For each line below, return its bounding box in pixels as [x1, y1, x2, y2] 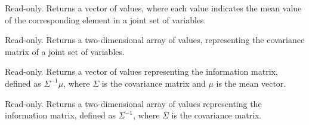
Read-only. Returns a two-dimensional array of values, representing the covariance [5, 33, 305, 46]
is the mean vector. [216, 77, 286, 89]
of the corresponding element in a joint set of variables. [5, 13, 206, 26]
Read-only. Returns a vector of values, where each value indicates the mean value [5, 2, 302, 14]
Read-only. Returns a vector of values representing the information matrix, [5, 65, 278, 78]
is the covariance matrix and [101, 77, 206, 89]
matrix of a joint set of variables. [5, 45, 125, 57]
